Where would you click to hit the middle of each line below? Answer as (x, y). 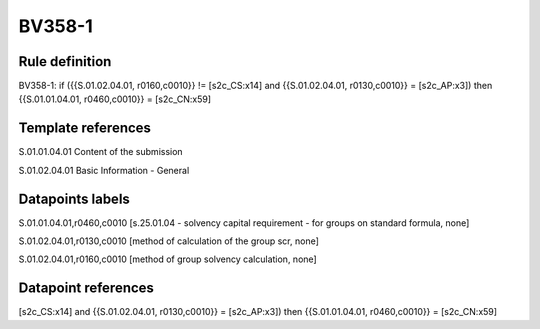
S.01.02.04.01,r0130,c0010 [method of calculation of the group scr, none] (169, 241)
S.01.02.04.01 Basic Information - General (104, 170)
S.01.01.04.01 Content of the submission (101, 152)
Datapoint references (86, 288)
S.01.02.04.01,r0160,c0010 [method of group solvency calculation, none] (167, 259)
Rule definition (65, 61)
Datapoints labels (74, 198)
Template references (85, 128)
